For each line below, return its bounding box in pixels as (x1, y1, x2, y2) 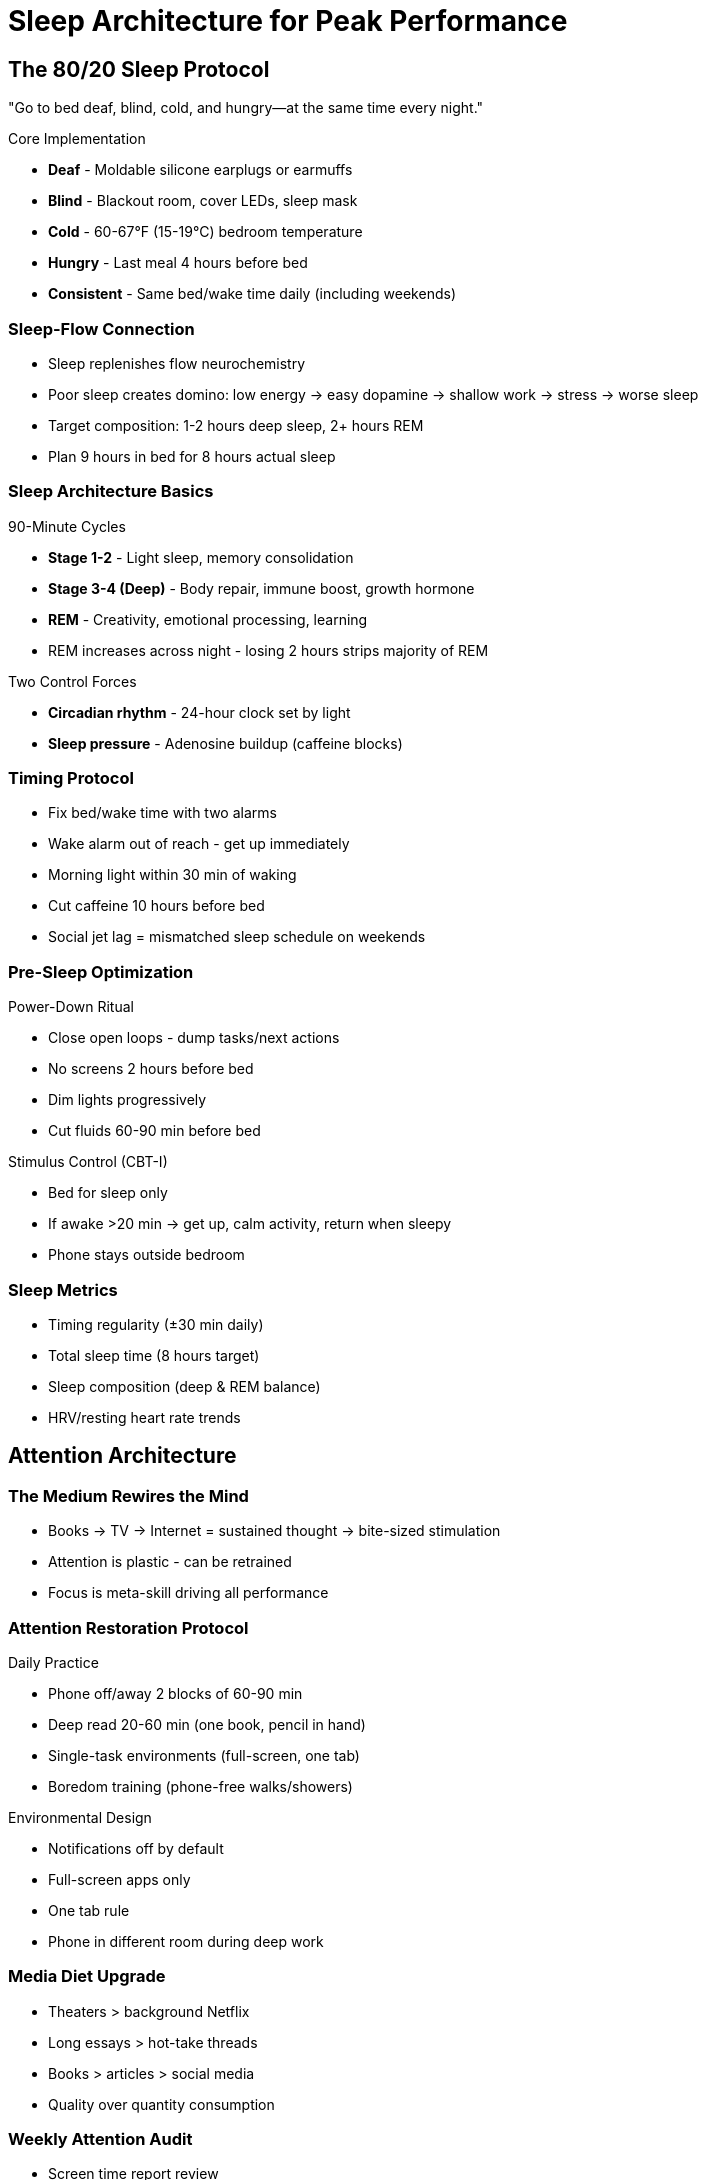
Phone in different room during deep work (48, 1932, 324, 1950)
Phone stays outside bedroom (48, 1246, 245, 1264)
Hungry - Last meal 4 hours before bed (48, 254, 308, 272)
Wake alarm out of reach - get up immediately (48, 835, 350, 853)
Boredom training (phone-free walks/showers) (48, 1777, 353, 1795)
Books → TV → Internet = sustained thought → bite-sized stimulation (48, 1522, 501, 1540)
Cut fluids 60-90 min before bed (48, 1122, 261, 1140)
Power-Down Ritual (8, 998, 134, 1016)
